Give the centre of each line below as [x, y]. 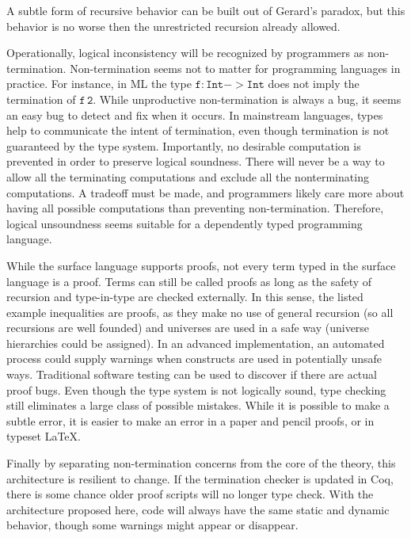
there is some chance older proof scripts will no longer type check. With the [190, 494]
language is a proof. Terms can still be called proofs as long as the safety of [189, 281]
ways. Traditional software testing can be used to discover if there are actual [192, 374]
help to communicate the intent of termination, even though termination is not [198, 130]
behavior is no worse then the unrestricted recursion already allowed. [173, 26]
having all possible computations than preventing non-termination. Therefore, [195, 208]
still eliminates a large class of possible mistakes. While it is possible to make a [198, 405]
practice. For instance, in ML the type [99, 84]
